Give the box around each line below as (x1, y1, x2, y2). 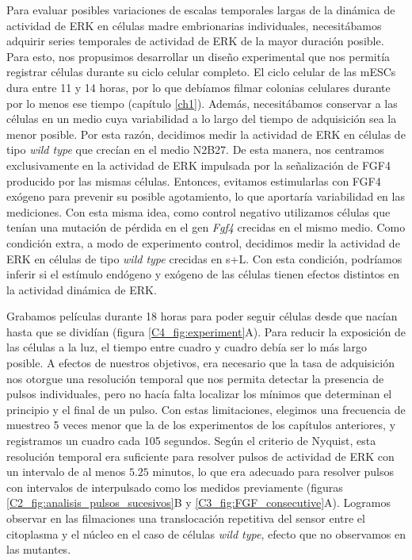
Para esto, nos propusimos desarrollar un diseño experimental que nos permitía (6, 48, 391, 64)
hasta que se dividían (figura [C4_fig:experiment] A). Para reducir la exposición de (6, 323, 406, 339)
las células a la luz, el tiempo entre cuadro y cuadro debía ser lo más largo (6, 339, 368, 355)
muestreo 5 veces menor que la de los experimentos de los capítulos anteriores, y (6, 416, 396, 433)
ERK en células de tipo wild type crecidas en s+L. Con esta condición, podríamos (6, 250, 402, 267)
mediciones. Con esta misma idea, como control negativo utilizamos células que (6, 203, 391, 220)
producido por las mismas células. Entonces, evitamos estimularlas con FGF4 (6, 172, 381, 189)
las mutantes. (6, 541, 71, 558)
